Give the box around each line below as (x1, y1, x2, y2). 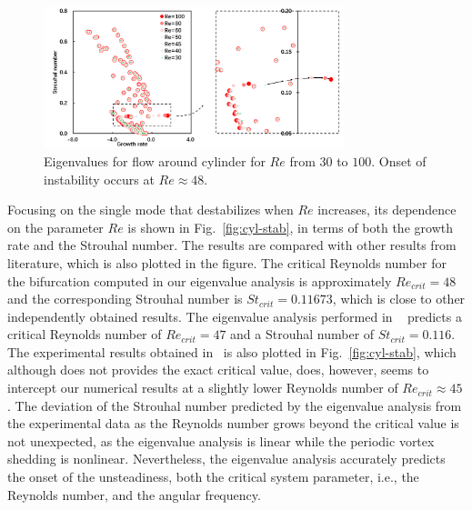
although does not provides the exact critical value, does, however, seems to (7, 360, 429, 379)
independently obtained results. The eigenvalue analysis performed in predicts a (7, 306, 462, 325)
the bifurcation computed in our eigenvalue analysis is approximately (7, 271, 392, 290)
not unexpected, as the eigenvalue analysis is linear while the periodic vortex (7, 431, 435, 450)
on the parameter (7, 217, 104, 236)
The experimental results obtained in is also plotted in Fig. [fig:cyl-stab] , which (7, 342, 457, 361)
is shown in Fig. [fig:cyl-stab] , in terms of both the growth (127, 217, 453, 236)
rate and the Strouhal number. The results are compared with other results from (7, 235, 457, 255)
